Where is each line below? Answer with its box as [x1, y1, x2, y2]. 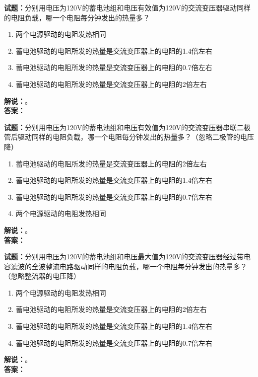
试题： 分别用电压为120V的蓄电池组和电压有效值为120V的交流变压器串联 [4, 122, 237, 132]
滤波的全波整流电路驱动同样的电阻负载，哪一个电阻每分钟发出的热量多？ [10, 261, 247, 271]
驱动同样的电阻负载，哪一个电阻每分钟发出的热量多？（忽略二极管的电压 [17, 132, 254, 142]
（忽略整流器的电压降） [4, 271, 80, 281]
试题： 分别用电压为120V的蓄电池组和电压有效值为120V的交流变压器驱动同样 [4, 2, 251, 12]
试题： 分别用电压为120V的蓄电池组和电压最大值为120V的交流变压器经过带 [4, 251, 244, 262]
